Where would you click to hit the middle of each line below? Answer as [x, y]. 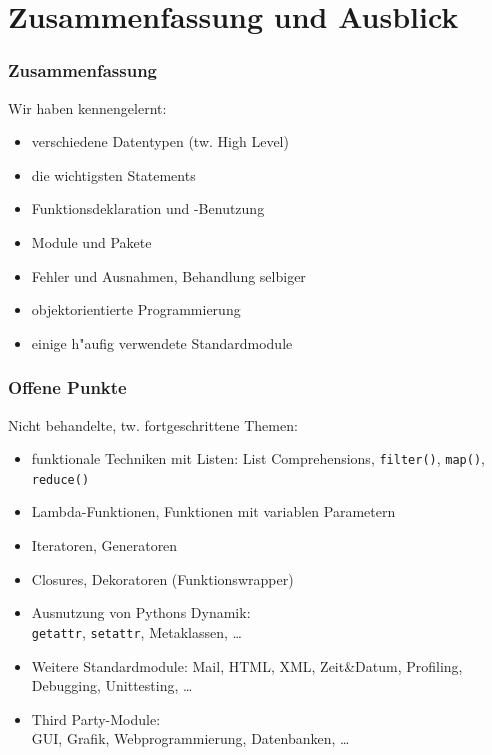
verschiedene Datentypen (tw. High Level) [160, 141]
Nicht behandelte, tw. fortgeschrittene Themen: [153, 424]
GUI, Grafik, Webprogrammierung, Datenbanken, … [190, 738]
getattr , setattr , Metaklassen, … [136, 631]
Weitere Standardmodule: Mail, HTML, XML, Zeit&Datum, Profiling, [247, 665]
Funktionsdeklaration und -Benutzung [148, 208]
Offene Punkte [67, 387]
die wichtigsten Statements [113, 174]
